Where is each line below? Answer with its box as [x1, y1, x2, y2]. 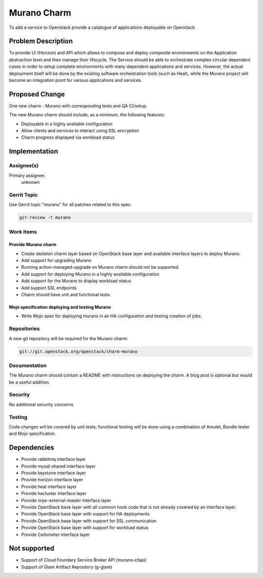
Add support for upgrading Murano [21, 257, 92, 263]
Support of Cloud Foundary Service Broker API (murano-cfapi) [21, 557, 147, 563]
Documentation [9, 362, 47, 369]
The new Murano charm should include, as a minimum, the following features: [9, 112, 165, 118]
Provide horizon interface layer [21, 477, 83, 483]
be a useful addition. [9, 379, 51, 385]
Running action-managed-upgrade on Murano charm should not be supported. [21, 264, 180, 270]
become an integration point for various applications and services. [9, 77, 142, 83]
